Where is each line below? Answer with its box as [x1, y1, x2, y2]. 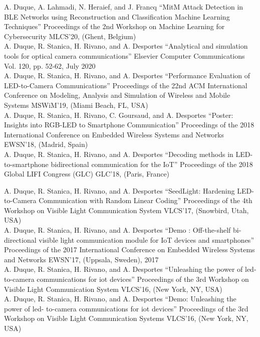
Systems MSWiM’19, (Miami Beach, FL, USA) [4, 99, 148, 110]
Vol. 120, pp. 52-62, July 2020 [4, 60, 96, 71]
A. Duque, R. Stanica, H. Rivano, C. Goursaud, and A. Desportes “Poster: [4, 109, 233, 120]
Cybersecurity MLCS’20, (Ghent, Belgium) [4, 31, 136, 41]
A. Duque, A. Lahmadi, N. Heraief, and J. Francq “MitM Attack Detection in [4, 2, 243, 12]
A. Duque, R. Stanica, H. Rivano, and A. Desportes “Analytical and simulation [4, 41, 248, 51]
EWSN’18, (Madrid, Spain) [4, 139, 88, 149]
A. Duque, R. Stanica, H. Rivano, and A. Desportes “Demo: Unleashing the [4, 293, 236, 304]
